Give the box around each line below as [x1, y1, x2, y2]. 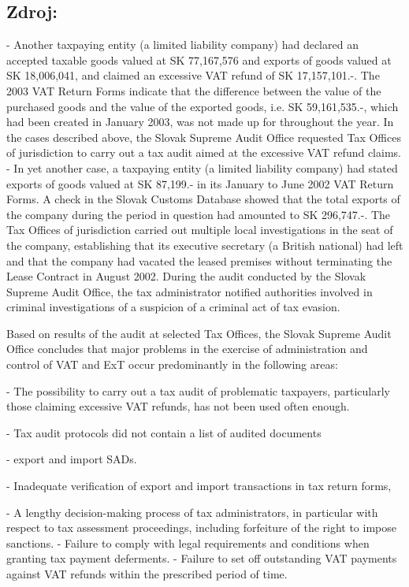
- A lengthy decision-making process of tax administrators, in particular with [6, 503, 378, 520]
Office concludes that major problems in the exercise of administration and [6, 340, 368, 357]
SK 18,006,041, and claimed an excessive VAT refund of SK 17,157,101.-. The [6, 67, 380, 84]
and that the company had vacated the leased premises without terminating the [6, 252, 392, 269]
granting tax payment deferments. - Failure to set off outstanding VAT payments [6, 550, 397, 567]
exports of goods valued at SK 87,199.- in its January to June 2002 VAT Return [6, 175, 394, 191]
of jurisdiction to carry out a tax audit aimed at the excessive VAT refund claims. [6, 144, 401, 161]
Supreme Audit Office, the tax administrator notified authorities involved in [6, 283, 373, 299]
